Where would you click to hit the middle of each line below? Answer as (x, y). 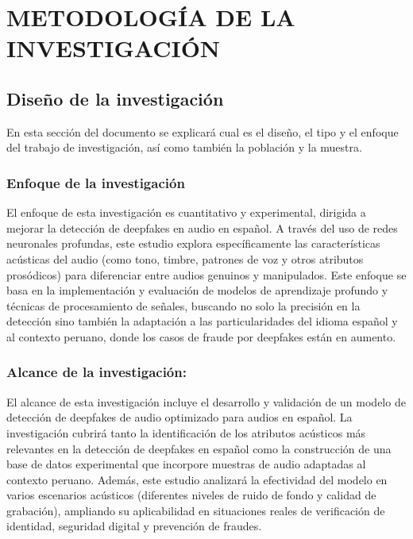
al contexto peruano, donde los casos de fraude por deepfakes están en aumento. (201, 336)
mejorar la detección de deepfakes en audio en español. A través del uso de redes (202, 227)
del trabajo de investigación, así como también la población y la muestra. (184, 147)
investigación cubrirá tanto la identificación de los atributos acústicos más (186, 432)
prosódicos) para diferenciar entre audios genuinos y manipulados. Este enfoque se (206, 274)
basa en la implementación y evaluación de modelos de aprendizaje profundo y (197, 290)
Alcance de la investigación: (96, 372)
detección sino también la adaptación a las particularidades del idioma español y (202, 321)
